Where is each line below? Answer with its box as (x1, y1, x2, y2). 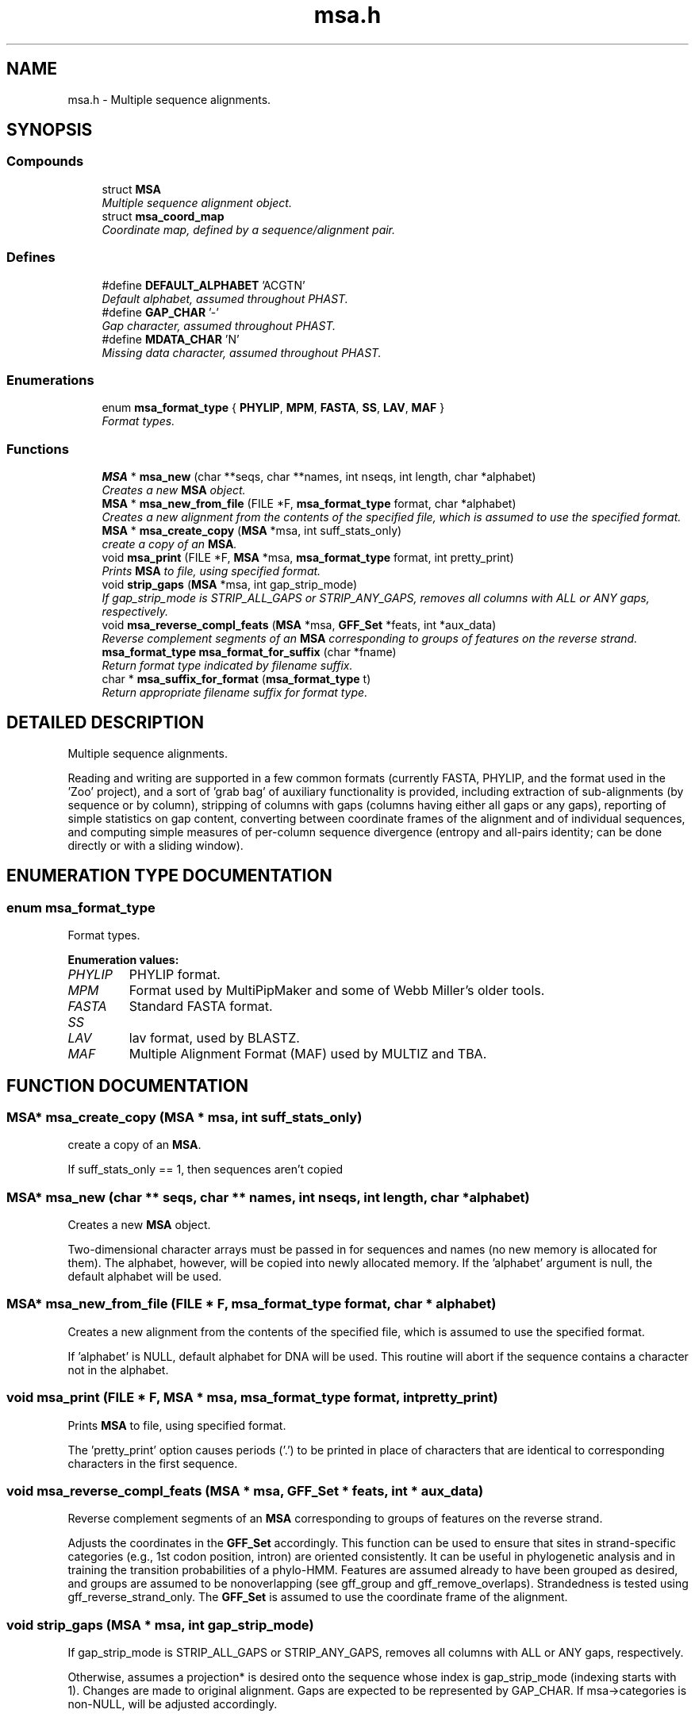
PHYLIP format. (129, 966, 221, 983)
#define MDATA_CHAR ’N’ (102, 332, 240, 346)
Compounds (6, 153, 84, 170)
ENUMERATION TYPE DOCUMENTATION (6, 866, 332, 886)
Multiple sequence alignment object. (102, 195, 292, 209)
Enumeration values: (67, 953, 179, 967)
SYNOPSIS (6, 120, 93, 140)
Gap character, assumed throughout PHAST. (102, 318, 336, 332)
